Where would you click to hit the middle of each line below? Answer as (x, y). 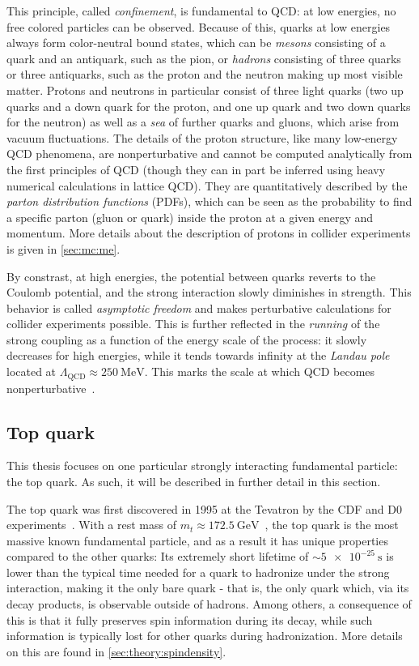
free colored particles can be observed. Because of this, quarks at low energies (199, 26)
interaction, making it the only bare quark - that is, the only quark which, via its (208, 588)
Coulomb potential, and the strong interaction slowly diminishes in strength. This (209, 292)
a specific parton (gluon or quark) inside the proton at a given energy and (190, 217)
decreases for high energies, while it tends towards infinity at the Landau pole (198, 355)
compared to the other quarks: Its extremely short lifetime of (158, 556)
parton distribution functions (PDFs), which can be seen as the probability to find (209, 201)
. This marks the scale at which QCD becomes (260, 371)
